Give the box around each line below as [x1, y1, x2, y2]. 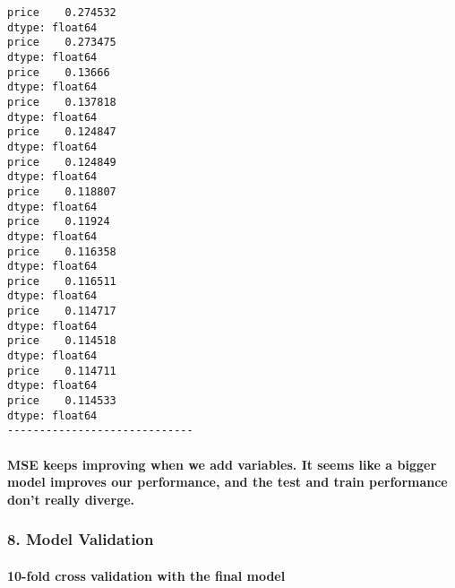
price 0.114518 [7, 334, 116, 348]
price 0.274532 [7, 6, 116, 19]
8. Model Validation [7, 528, 154, 550]
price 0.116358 [7, 245, 116, 258]
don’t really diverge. [7, 489, 135, 508]
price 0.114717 [7, 305, 116, 318]
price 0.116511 [7, 274, 116, 288]
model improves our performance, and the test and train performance [7, 472, 448, 491]
